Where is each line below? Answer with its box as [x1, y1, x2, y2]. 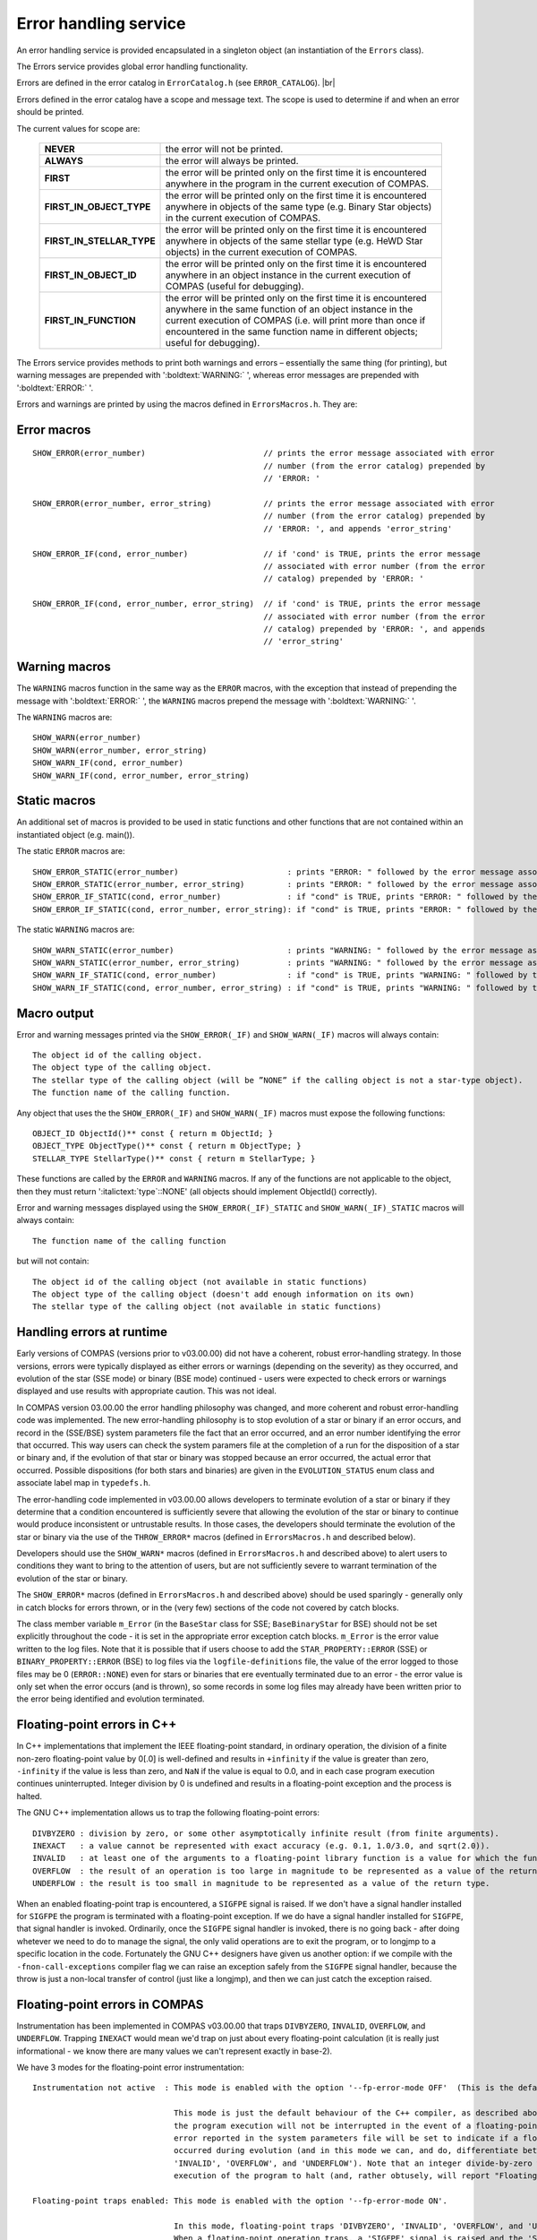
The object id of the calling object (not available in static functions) [32, 1277, 368, 1287]
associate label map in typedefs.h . [16, 1478, 151, 1488]
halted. [16, 1790, 42, 1801]
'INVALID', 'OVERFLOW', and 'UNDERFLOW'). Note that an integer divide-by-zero [173, 2158, 533, 2168]
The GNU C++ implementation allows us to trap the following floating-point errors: [16, 1807, 320, 1818]
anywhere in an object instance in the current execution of [166, 269, 412, 281]
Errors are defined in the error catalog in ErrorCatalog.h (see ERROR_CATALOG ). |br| [16, 77, 336, 89]
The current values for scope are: [16, 123, 141, 134]
